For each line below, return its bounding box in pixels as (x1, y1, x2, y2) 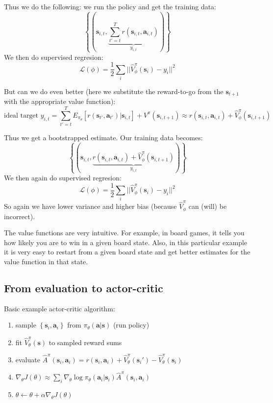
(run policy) (113, 320, 149, 330)
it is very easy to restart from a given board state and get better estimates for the (4, 247, 250, 257)
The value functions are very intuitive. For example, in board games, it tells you (4, 227, 245, 238)
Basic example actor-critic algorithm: (4, 303, 115, 313)
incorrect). (4, 211, 35, 221)
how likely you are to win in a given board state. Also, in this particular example (4, 237, 248, 247)
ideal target (4, 112, 39, 119)
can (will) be (188, 201, 227, 211)
